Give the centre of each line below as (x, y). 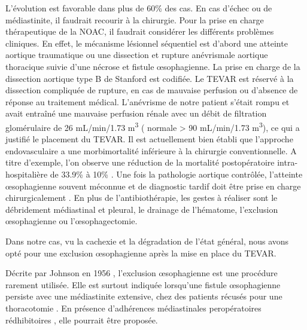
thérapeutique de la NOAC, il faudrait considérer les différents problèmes (140, 31)
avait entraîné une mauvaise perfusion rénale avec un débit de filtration (136, 113)
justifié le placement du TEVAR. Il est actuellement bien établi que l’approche (149, 139)
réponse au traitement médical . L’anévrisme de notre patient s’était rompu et (148, 101)
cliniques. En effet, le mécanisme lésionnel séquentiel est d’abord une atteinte (147, 43)
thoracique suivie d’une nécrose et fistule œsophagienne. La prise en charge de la (153, 66)
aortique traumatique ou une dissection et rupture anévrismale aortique (137, 55)
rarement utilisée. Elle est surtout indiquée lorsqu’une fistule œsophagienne (143, 284)
